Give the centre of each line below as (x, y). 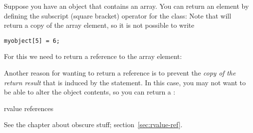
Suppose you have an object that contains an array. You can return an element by (126, 6)
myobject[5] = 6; (32, 41)
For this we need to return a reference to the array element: (93, 56)
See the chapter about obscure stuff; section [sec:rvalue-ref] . (93, 124)
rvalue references (29, 108)
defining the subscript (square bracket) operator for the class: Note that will (118, 15)
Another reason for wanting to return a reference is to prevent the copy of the (120, 73)
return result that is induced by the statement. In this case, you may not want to (125, 82)
